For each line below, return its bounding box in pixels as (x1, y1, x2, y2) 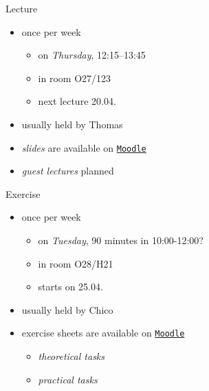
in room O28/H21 (38, 256, 113, 270)
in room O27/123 (38, 70, 111, 85)
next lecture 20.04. (38, 94, 116, 108)
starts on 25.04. (38, 279, 103, 294)
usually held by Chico (21, 302, 113, 317)
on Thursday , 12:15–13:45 (38, 48, 146, 62)
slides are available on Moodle (21, 140, 146, 154)
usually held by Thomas (21, 117, 123, 131)
